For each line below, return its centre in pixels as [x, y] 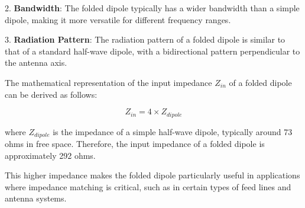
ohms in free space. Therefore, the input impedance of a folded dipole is [135, 144]
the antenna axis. [36, 63]
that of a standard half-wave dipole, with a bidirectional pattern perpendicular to [152, 51]
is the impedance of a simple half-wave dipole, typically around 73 [173, 131]
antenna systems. [36, 198]
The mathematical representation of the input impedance [108, 82]
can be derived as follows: [51, 94]
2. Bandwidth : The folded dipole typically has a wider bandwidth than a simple [152, 8]
